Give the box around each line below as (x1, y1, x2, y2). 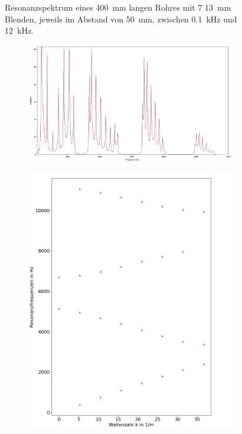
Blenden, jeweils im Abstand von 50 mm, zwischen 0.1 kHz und (5, 12, 237, 25)
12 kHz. (5, 24, 34, 37)
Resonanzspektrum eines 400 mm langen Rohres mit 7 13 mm (5, 1, 231, 13)
